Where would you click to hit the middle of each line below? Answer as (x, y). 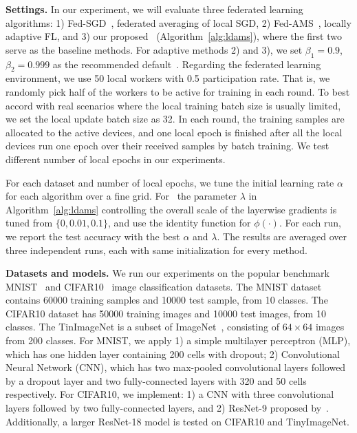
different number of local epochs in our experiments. (116, 159)
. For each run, (310, 223)
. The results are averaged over (282, 236)
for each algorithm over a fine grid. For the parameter (121, 196)
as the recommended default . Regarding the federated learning (187, 64)
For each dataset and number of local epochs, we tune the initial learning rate (170, 182)
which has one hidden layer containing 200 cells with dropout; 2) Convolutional (173, 353)
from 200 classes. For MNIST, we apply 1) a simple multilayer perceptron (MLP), (178, 340)
